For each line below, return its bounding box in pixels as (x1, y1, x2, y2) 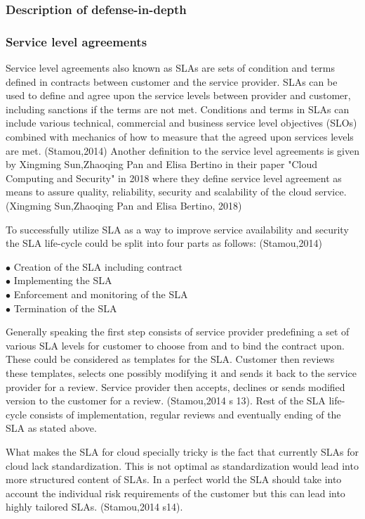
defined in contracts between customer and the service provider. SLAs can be (6, 74, 338, 89)
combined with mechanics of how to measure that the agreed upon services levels (6, 129, 354, 144)
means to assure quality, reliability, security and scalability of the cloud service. (6, 184, 347, 199)
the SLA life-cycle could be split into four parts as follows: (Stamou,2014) (6, 236, 322, 250)
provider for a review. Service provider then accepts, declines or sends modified (6, 379, 345, 394)
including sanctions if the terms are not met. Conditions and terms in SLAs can (6, 101, 350, 116)
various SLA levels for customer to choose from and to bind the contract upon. (6, 338, 345, 352)
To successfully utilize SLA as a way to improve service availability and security (6, 222, 349, 236)
